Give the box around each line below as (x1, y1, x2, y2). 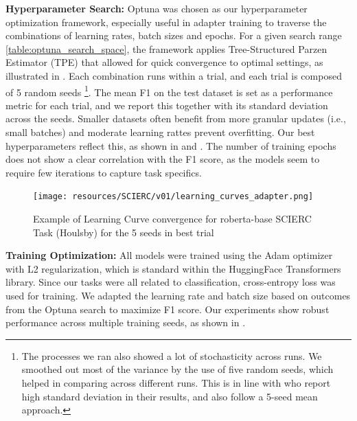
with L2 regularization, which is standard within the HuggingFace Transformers (5, 261, 341, 275)
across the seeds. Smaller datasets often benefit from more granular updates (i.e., (5, 111, 346, 126)
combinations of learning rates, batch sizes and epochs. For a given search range (5, 28, 342, 43)
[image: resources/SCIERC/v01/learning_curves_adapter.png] (33, 192, 314, 202)
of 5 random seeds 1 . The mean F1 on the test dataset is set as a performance (5, 82, 333, 99)
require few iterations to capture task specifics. (5, 165, 202, 179)
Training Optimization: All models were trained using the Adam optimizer (5, 248, 333, 262)
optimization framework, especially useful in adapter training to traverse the (5, 14, 327, 29)
